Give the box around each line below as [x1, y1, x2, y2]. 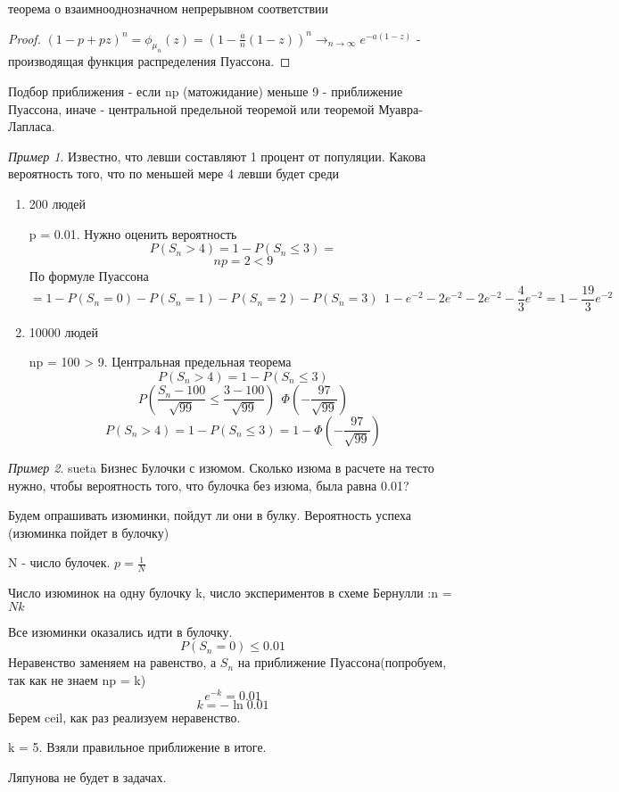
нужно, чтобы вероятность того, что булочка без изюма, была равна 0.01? [8, 475, 409, 494]
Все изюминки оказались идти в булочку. [8, 622, 233, 640]
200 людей [29, 194, 87, 212]
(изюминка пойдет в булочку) [8, 523, 169, 541]
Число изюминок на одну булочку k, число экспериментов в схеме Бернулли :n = [8, 583, 452, 602]
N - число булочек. [8, 553, 111, 572]
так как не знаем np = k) [8, 670, 146, 689]
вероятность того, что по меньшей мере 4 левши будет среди [8, 164, 340, 183]
